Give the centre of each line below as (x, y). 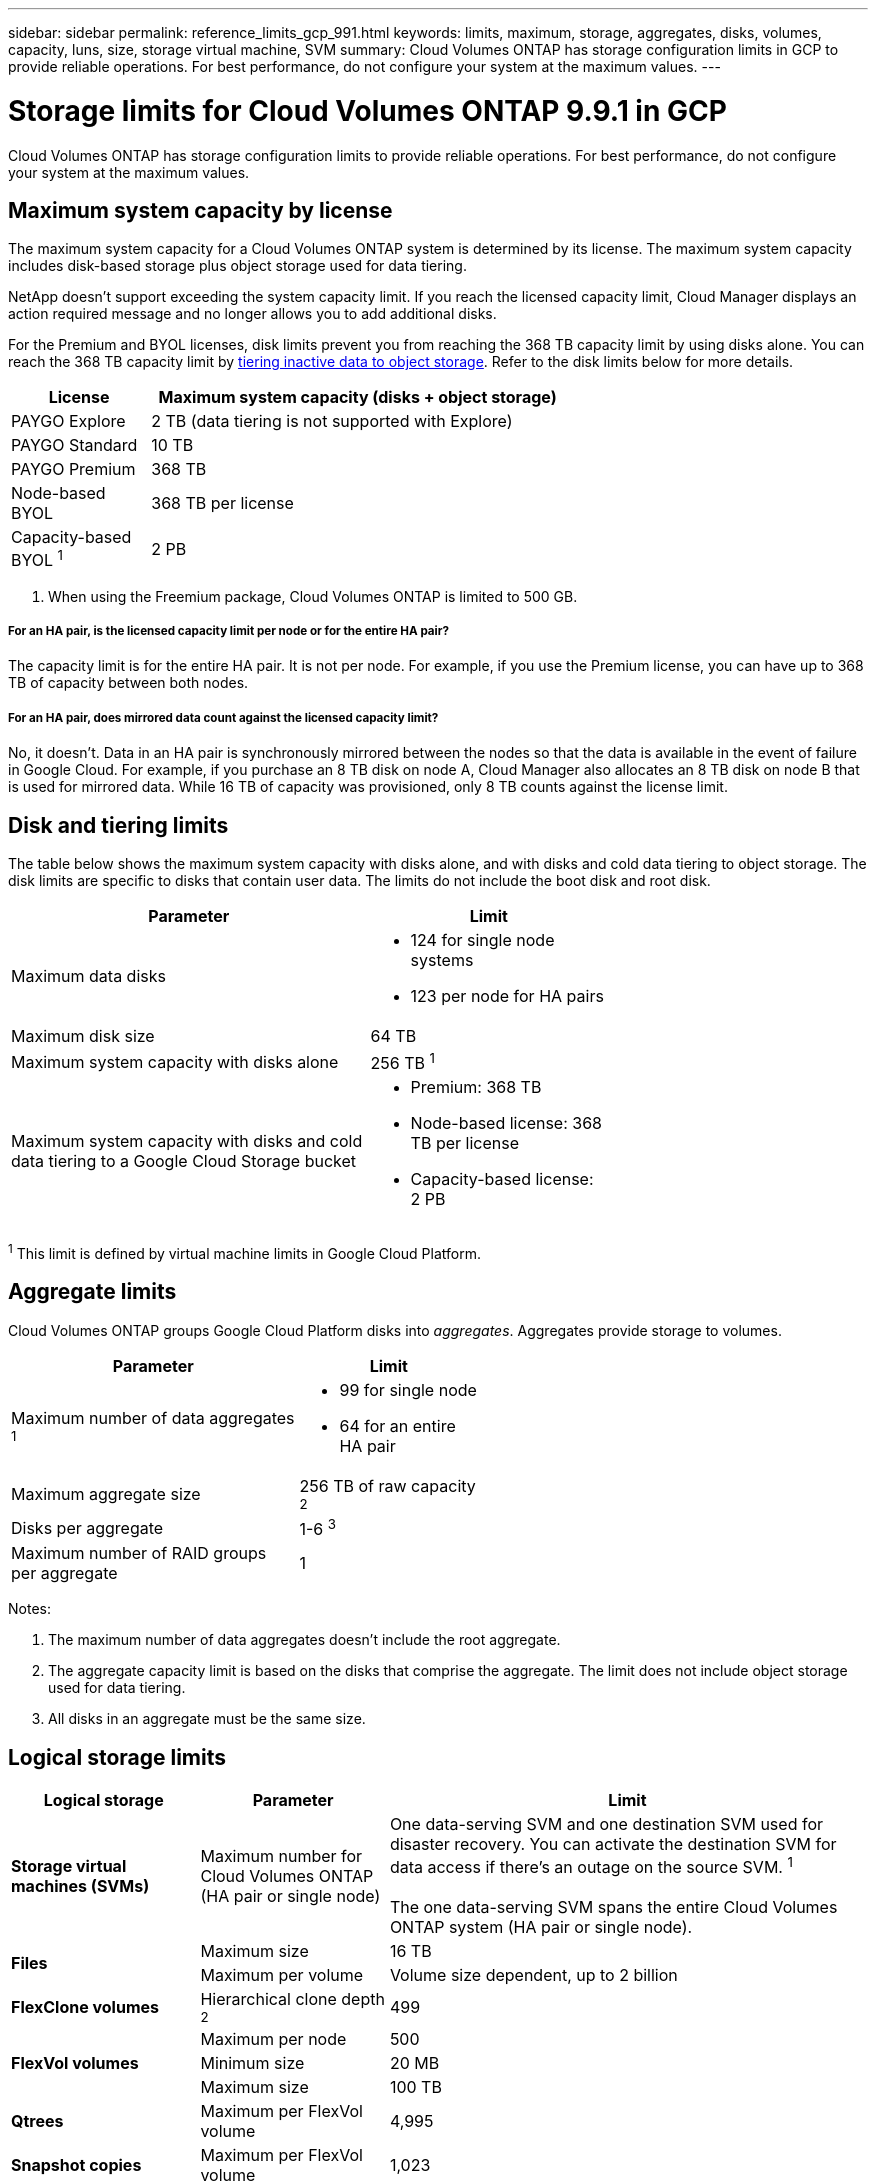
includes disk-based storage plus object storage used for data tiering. (237, 266)
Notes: (29, 1609)
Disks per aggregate (87, 1527)
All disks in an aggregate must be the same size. (207, 1719)
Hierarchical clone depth (292, 1999)
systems (442, 960)
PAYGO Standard (74, 445)
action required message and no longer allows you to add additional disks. (252, 314)
